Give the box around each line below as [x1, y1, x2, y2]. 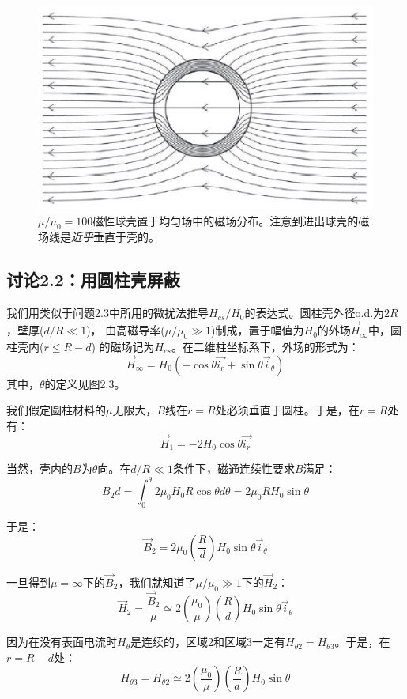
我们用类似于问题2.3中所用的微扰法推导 [6, 304, 209, 321]
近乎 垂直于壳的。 [71, 229, 160, 245]
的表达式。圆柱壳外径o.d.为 [244, 304, 385, 321]
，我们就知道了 [118, 573, 196, 590]
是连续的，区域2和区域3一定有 [130, 633, 286, 650]
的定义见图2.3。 [44, 375, 126, 391]
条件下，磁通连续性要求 [172, 460, 295, 477]
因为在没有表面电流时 [6, 633, 117, 650]
